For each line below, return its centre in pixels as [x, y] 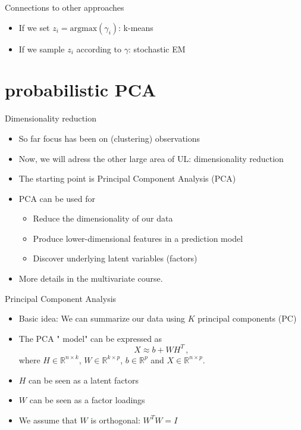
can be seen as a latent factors [84, 380]
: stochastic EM [157, 49]
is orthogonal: [115, 420]
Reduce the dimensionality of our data [103, 218]
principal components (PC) [247, 318]
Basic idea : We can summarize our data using [102, 318]
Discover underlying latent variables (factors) [115, 258]
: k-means [136, 27]
